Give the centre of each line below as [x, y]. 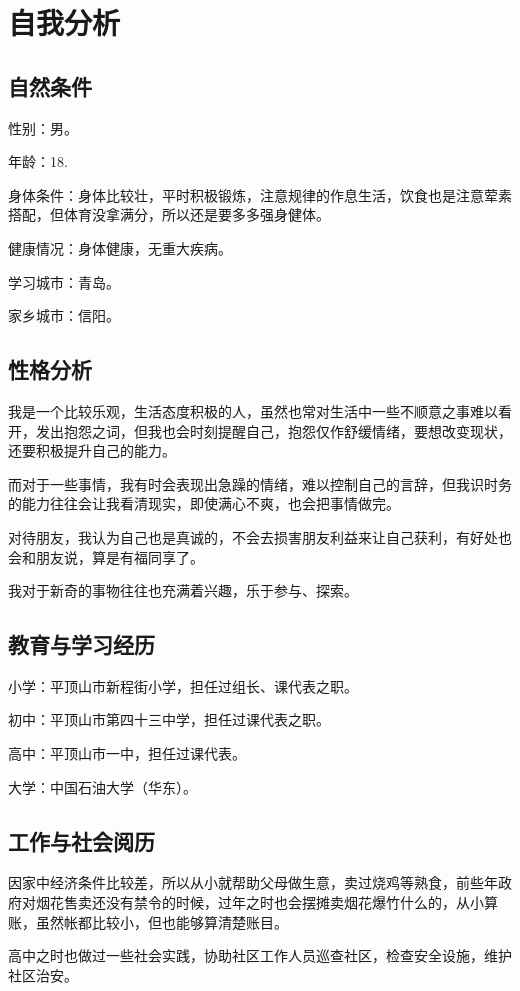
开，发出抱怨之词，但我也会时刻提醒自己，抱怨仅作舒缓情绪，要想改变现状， [260, 430]
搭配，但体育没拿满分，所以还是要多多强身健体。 [169, 214]
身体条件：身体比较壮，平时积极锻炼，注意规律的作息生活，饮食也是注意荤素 [260, 194]
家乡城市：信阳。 [64, 315]
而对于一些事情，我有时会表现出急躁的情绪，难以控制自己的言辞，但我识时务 [260, 483]
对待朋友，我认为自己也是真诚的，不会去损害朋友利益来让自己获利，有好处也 [260, 536]
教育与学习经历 [81, 644]
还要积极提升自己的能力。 [92, 450]
